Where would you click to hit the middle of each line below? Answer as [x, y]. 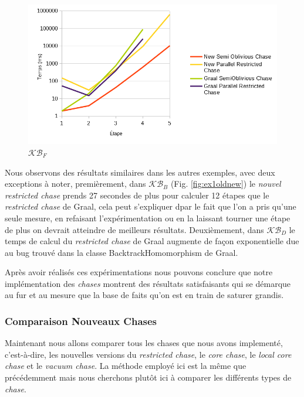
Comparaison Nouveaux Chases [81, 321]
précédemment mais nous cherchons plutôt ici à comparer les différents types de [148, 377]
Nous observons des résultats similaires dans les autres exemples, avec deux [140, 172]
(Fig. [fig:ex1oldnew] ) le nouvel [226, 184]
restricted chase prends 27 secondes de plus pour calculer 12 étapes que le [137, 195]
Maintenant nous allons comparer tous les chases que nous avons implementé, [144, 343]
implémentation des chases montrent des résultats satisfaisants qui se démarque [148, 283]
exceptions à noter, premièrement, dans [75, 184]
